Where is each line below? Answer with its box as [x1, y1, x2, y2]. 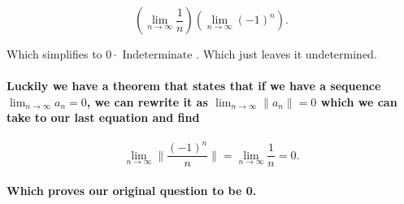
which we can [320, 93, 397, 110]
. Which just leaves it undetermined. [196, 46, 377, 62]
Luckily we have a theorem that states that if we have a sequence [7, 77, 381, 94]
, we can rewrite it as [86, 93, 208, 110]
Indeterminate [122, 50, 193, 61]
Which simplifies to [7, 46, 102, 62]
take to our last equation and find [7, 109, 200, 126]
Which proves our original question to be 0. [7, 181, 257, 198]
